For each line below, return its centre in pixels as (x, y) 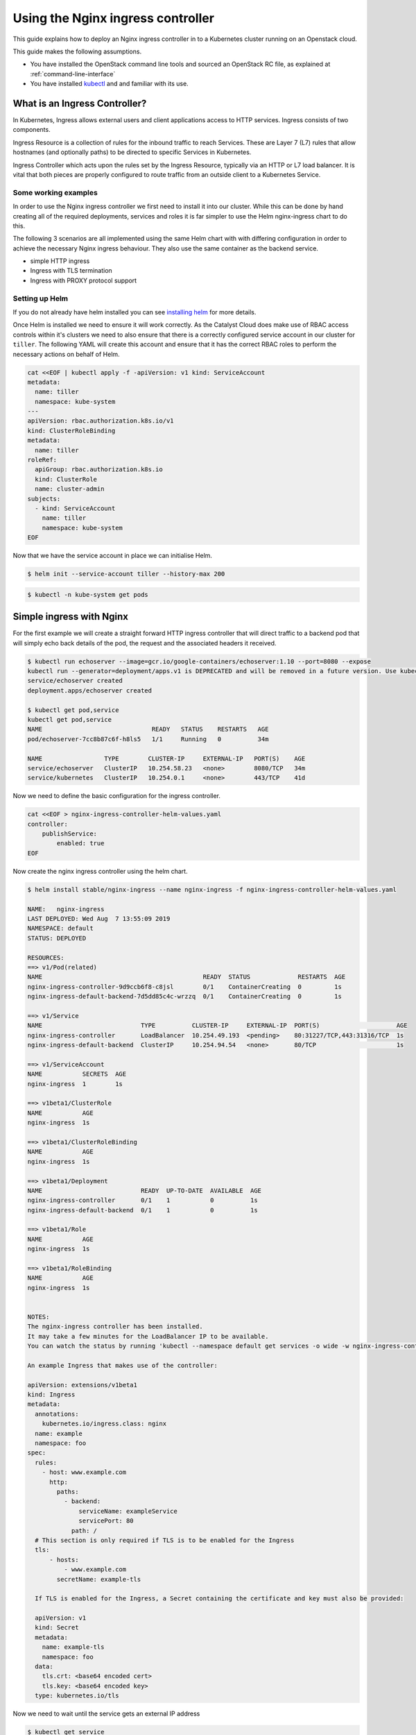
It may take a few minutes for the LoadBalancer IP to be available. (148, 1336)
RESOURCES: (46, 957)
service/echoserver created (75, 681)
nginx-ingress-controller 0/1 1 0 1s (142, 1200)
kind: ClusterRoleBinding (71, 431)
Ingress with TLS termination (71, 271)
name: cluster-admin (70, 489)
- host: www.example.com (84, 1472)
